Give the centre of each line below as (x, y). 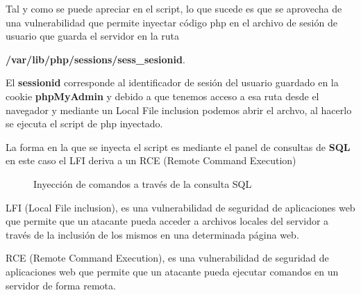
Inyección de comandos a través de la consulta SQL (143, 183)
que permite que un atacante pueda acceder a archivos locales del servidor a (167, 221)
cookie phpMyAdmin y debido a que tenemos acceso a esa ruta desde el (162, 96)
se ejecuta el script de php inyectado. (84, 123)
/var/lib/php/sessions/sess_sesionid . (95, 59)
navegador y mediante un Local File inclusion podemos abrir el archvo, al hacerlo (179, 110)
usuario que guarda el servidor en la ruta (93, 36)
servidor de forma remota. (61, 285)
